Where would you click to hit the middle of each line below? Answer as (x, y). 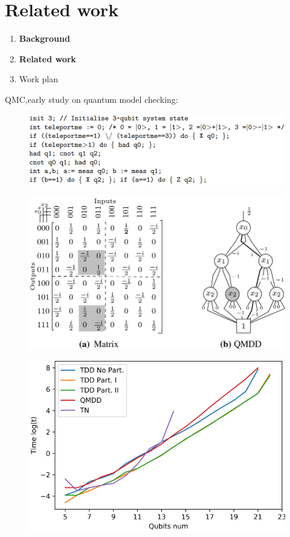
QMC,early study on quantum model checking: (92, 99)
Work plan (39, 79)
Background (44, 38)
